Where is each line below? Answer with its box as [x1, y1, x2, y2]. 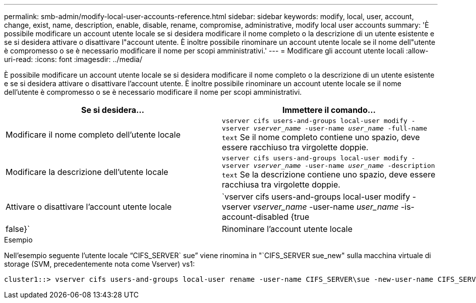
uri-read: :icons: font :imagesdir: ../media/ [4, 55, 142, 64]
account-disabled [222, 212, 288, 222]
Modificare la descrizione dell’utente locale [6, 167, 168, 177]
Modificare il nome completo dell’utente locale [6, 130, 181, 140]
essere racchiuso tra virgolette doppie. [222, 142, 369, 152]
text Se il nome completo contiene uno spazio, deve [222, 132, 420, 142]
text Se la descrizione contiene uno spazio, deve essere [222, 169, 436, 179]
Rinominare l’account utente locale [222, 224, 352, 234]
